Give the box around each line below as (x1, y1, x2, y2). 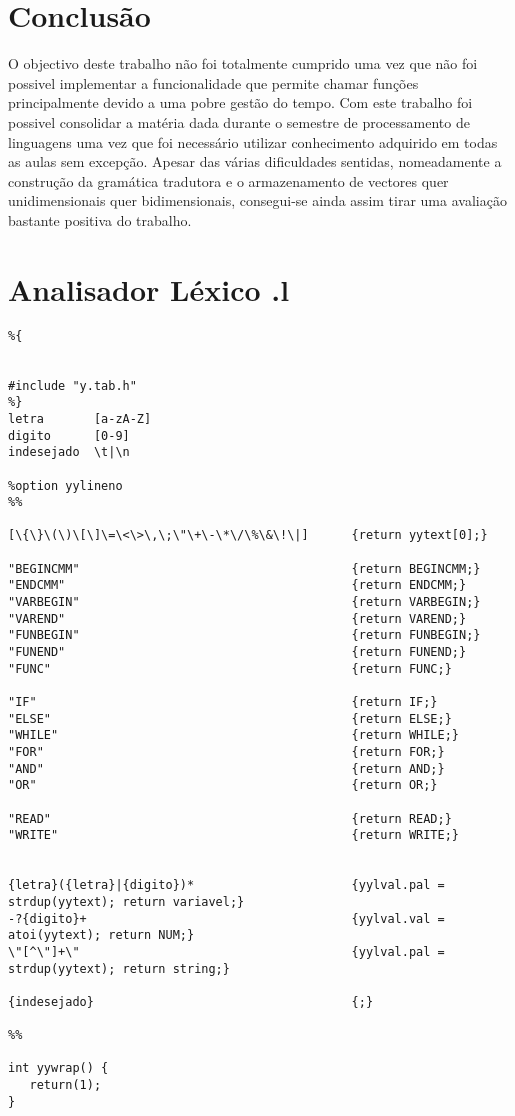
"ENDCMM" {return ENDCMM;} (8, 578, 467, 593)
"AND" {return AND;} (8, 761, 445, 776)
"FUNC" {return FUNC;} (8, 661, 452, 676)
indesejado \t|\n (8, 445, 130, 460)
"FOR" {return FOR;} (8, 745, 445, 759)
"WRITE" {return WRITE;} (8, 828, 460, 843)
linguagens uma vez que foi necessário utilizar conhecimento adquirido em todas (8, 131, 498, 152)
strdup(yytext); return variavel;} (8, 894, 245, 909)
